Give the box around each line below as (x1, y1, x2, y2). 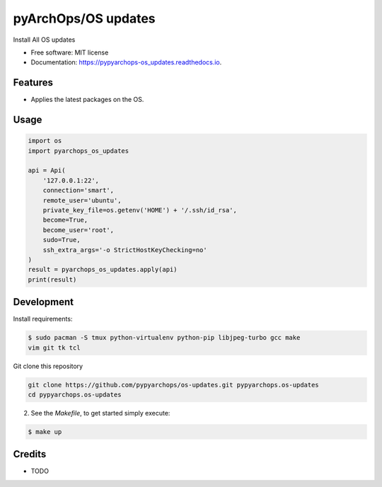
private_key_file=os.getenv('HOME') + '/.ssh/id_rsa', (42, 206, 237, 214)
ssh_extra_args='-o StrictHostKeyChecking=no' (42, 246, 208, 254)
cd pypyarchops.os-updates (28, 390, 122, 399)
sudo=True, (42, 236, 81, 244)
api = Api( (28, 166, 66, 175)
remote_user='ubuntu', (42, 196, 122, 205)
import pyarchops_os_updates (28, 147, 129, 155)
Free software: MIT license (30, 48, 109, 57)
